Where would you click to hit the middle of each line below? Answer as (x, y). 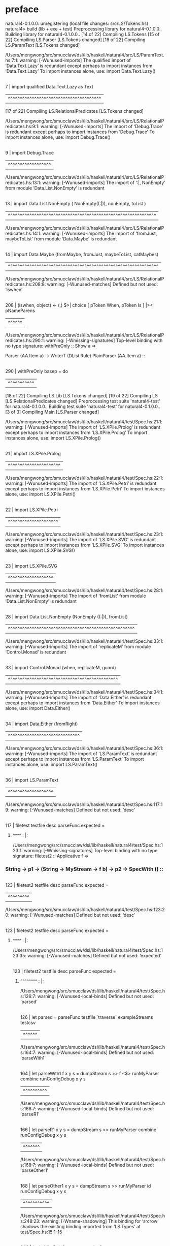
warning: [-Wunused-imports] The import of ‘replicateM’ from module (78, 646)
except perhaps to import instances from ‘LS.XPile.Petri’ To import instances (85, 488)
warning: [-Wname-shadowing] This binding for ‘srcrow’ (100, 1221)
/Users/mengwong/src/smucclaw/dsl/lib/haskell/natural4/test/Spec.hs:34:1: (84, 692)
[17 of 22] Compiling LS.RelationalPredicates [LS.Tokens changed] (74, 111)
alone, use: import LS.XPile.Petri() (41, 494)
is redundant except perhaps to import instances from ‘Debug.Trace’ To (80, 132)
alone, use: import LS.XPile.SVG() (40, 550)
